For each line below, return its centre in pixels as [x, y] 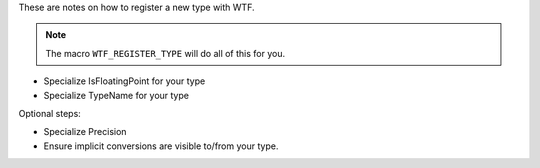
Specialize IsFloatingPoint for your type [124, 81]
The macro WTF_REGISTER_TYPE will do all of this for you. [165, 53]
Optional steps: [50, 113]
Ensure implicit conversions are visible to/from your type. [161, 146]
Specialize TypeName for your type [116, 95]
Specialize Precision [85, 132]
